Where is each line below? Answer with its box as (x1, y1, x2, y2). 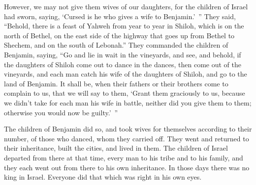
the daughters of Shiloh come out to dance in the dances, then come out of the (4, 59, 242, 69)
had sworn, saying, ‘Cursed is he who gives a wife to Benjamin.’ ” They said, (4, 11, 236, 21)
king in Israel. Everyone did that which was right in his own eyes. (4, 172, 202, 182)
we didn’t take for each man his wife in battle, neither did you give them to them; (4, 97, 252, 107)
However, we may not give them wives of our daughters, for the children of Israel (4, 1, 248, 11)
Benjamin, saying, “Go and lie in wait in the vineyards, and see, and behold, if (4, 49, 241, 59)
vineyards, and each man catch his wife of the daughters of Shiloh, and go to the (4, 69, 247, 79)
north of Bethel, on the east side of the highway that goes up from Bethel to (4, 30, 235, 40)
